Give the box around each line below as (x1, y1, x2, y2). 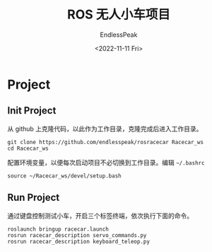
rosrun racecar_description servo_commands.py (7, 231, 147, 239)
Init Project (7, 104, 57, 117)
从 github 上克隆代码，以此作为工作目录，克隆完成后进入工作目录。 (7, 124, 203, 133)
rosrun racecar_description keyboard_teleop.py (7, 238, 151, 245)
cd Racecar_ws (7, 145, 49, 152)
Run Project (7, 192, 60, 204)
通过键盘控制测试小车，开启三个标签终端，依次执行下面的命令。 (7, 211, 193, 220)
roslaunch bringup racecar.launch (7, 225, 110, 233)
